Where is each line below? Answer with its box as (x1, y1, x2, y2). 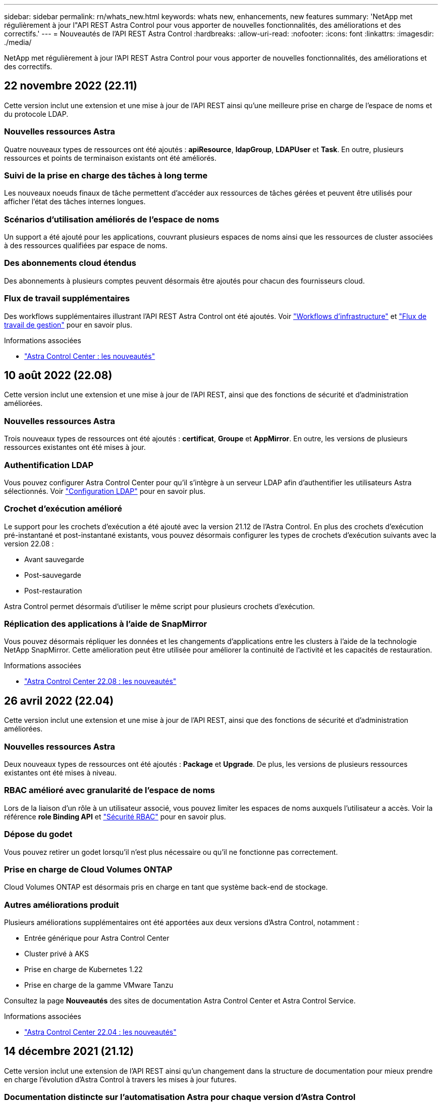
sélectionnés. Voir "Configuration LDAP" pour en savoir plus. (4, 486, 205, 495)
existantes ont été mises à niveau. (4, 768, 117, 777)
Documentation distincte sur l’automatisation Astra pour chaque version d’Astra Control (4, 1092, 356, 1102)
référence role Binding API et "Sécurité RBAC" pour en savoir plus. (4, 812, 226, 821)
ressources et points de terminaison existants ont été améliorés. (4, 153, 216, 162)
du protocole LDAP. (4, 109, 69, 118)
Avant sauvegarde (24, 555, 84, 564)
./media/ (4, 38, 32, 47)
